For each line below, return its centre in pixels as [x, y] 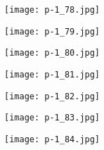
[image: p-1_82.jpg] [52, 96]
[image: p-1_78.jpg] [52, 10]
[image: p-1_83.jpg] [52, 118]
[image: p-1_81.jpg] [52, 74]
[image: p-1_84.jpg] [52, 139]
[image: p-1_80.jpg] [52, 53]
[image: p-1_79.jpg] [52, 31]
